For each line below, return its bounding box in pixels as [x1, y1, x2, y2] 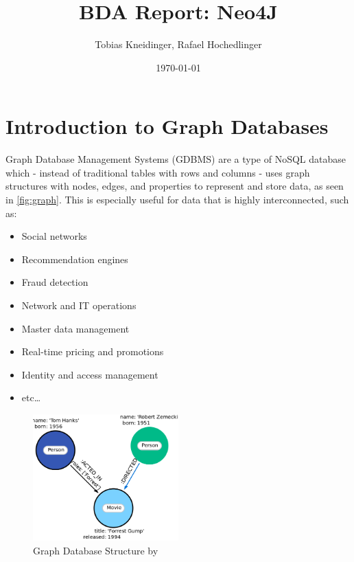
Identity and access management [21, 367, 158, 381]
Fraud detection [21, 275, 88, 289]
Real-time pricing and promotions [21, 344, 164, 359]
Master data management [21, 321, 130, 335]
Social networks [21, 229, 87, 243]
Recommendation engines [21, 251, 128, 266]
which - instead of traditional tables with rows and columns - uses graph [5, 165, 310, 179]
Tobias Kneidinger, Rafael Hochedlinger [95, 37, 262, 52]
